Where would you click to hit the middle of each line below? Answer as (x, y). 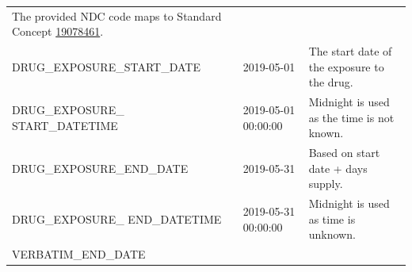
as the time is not (351, 117)
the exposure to (346, 66)
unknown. (332, 234)
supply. (326, 184)
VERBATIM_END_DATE (79, 254)
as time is (332, 218)
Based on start (344, 153)
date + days (338, 168)
